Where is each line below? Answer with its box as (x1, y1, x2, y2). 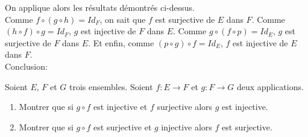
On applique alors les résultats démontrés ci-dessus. (5, 1, 195, 13)
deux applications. (236, 80, 304, 93)
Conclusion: (5, 59, 48, 72)
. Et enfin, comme (88, 36, 154, 49)
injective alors (161, 120, 212, 133)
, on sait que (99, 13, 146, 25)
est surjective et (93, 120, 152, 133)
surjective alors (157, 100, 213, 113)
